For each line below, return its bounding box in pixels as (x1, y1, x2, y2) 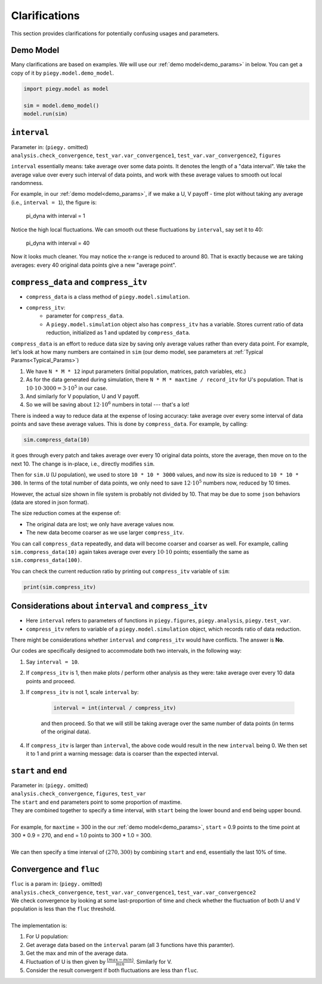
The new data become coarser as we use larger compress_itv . (26, 529, 184, 536)
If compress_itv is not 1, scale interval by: (26, 689, 140, 696)
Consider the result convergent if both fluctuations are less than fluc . (26, 967, 199, 974)
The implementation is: (11, 922, 67, 929)
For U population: (26, 933, 69, 940)
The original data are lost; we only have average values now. (26, 520, 175, 528)
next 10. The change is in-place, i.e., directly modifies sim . (11, 460, 155, 467)
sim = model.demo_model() (23, 102, 100, 109)
